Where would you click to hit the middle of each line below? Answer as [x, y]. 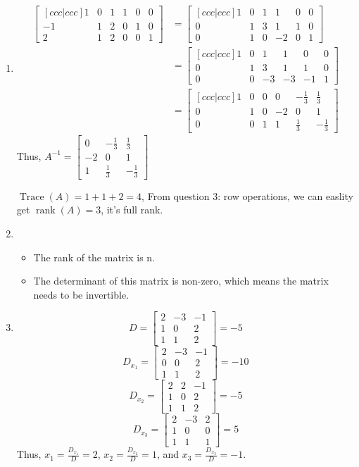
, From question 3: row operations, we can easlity [247, 195]
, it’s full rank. [132, 210]
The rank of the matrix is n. [94, 257]
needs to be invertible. [81, 294]
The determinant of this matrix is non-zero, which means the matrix [181, 281]
